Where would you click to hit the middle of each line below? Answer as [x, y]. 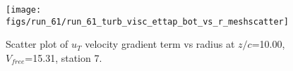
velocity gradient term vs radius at [160, 44]
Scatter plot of [37, 44]
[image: [24, 10]
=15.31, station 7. [64, 57]
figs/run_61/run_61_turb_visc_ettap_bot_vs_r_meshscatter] [147, 21]
